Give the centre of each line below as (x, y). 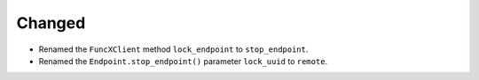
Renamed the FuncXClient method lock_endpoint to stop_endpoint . (173, 49)
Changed (51, 23)
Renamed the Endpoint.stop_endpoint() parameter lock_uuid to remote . (183, 61)
